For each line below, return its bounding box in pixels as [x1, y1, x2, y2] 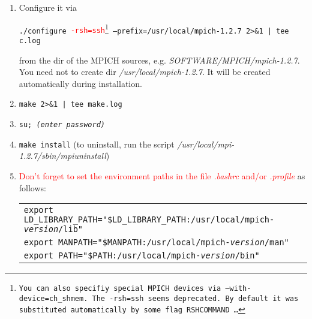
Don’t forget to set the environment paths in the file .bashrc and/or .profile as [19, 169, 305, 182]
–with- [225, 284, 251, 293]
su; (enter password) [19, 121, 105, 129]
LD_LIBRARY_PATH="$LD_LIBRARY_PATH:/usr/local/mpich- [23, 215, 275, 225]
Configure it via [19, 1, 77, 13]
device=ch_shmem [19, 294, 84, 303]
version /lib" [23, 224, 83, 234]
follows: [19, 181, 46, 194]
